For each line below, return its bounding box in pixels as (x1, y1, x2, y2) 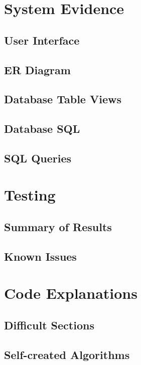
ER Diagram (4, 62, 71, 77)
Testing (4, 185, 56, 205)
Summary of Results (4, 219, 112, 235)
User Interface (4, 32, 80, 48)
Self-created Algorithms (4, 346, 130, 362)
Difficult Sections (4, 317, 94, 332)
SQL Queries (4, 150, 72, 165)
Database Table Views (4, 91, 121, 107)
